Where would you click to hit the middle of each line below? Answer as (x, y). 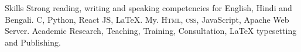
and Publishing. (33, 42)
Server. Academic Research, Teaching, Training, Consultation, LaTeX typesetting (151, 31)
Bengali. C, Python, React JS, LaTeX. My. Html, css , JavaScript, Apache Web (147, 19)
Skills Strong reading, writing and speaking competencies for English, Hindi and (148, 8)
